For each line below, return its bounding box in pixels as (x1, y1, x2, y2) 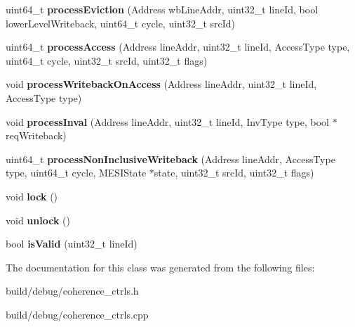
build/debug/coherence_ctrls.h (6, 283, 139, 298)
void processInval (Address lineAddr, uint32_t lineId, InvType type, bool (6, 114, 330, 129)
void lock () (6, 188, 58, 203)
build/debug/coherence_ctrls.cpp (6, 307, 149, 321)
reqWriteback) (6, 128, 67, 143)
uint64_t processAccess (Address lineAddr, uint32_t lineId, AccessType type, (6, 39, 350, 54)
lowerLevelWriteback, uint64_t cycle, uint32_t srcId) (6, 15, 236, 30)
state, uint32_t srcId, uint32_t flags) (154, 165, 314, 180)
